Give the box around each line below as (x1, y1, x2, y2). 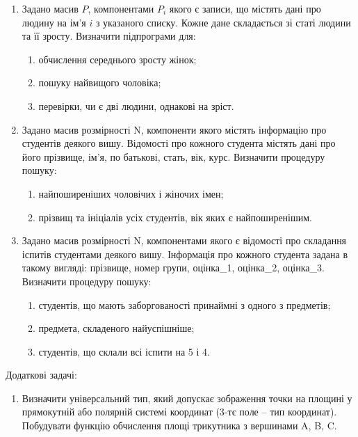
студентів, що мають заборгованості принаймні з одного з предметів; (38, 297, 331, 312)
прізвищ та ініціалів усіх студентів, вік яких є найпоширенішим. (38, 209, 312, 224)
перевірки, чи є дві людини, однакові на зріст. (38, 98, 234, 113)
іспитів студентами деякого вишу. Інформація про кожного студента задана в (22, 246, 348, 261)
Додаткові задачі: (6, 367, 77, 382)
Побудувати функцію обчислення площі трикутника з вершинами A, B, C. (22, 418, 337, 433)
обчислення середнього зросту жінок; (38, 51, 197, 66)
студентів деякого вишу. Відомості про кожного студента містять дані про (22, 136, 336, 150)
